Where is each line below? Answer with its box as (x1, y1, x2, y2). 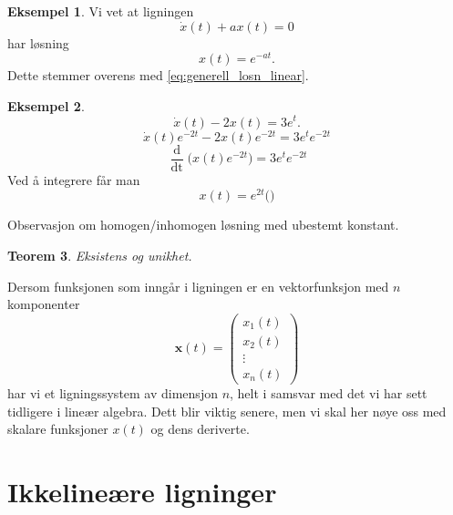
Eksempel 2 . (7, 96, 85, 115)
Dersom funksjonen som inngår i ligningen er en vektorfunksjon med (7, 276, 389, 295)
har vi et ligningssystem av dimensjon (7, 383, 218, 402)
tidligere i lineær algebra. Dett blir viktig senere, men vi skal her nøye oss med (7, 401, 447, 420)
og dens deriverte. (150, 419, 250, 438)
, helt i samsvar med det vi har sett (230, 383, 427, 402)
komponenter (7, 294, 80, 314)
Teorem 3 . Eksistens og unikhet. (7, 245, 192, 264)
